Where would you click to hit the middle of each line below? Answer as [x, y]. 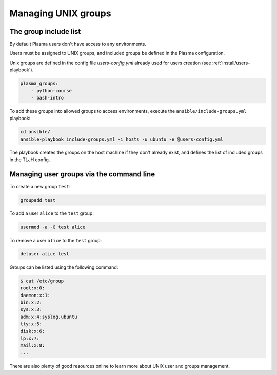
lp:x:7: [30, 338]
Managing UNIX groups [60, 13]
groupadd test [38, 200]
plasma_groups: [39, 84]
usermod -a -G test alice [53, 227]
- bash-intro [47, 98]
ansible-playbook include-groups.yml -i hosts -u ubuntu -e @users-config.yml [122, 139]
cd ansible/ [35, 132]
